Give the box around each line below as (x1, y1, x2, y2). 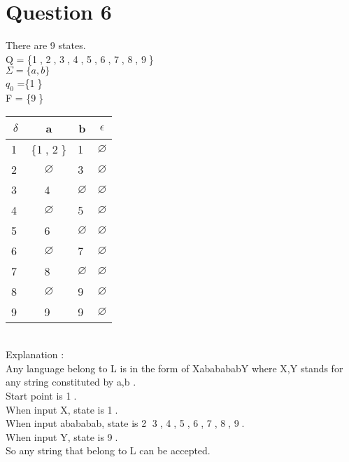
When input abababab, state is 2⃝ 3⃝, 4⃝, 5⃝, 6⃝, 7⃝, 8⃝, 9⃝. (6, 416, 245, 430)
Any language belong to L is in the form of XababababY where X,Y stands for (6, 360, 343, 375)
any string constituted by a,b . (6, 374, 136, 389)
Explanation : (6, 347, 64, 362)
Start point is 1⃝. (6, 388, 77, 403)
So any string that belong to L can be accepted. (6, 443, 211, 458)
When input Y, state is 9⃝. (6, 429, 118, 444)
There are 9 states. (6, 38, 86, 53)
